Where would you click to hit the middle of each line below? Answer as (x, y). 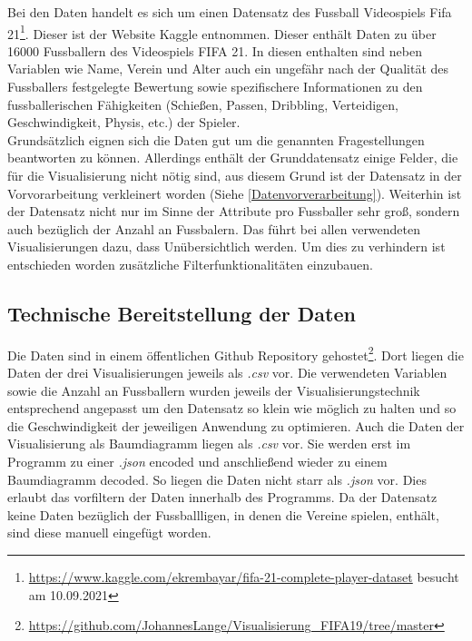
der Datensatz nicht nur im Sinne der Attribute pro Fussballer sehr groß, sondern (234, 211)
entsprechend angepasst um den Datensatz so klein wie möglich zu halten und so (232, 408)
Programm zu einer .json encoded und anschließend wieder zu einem (197, 461)
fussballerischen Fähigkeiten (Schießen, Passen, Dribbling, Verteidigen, (203, 104)
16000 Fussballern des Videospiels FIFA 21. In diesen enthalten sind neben (215, 50)
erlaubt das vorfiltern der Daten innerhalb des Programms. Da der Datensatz (222, 497)
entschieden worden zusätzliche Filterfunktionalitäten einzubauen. (190, 264)
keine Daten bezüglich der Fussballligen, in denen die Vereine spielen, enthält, (223, 514)
